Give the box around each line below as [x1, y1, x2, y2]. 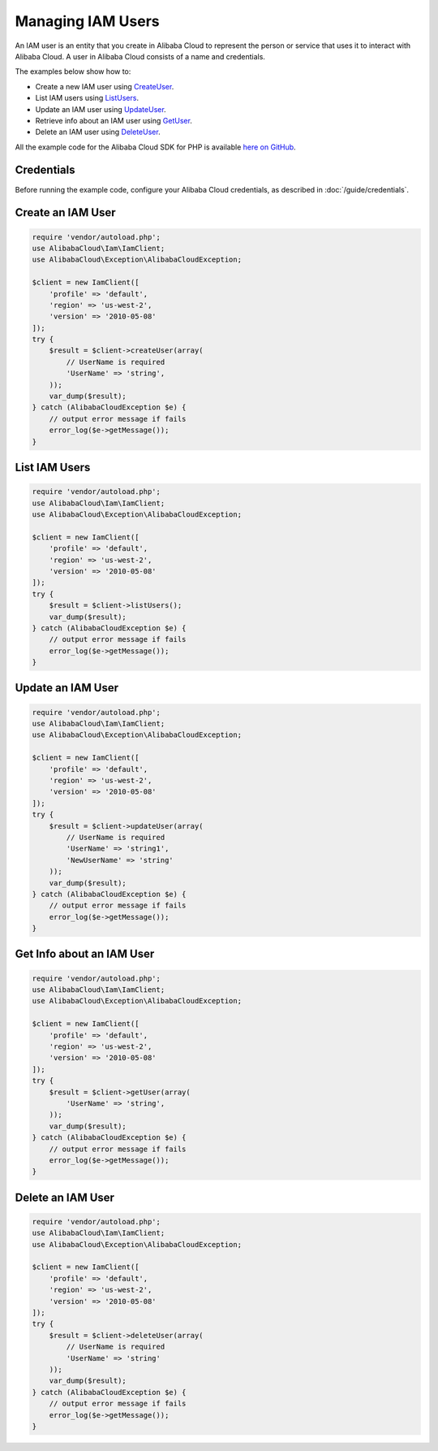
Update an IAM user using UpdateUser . [35, 104, 166, 114]
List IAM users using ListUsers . [35, 93, 140, 103]
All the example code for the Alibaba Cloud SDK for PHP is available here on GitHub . [15, 142, 296, 152]
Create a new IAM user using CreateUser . [35, 81, 174, 91]
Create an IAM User [15, 206, 116, 219]
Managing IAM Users [15, 12, 160, 30]
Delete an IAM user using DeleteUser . [35, 127, 161, 137]
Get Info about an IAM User [15, 947, 155, 961]
